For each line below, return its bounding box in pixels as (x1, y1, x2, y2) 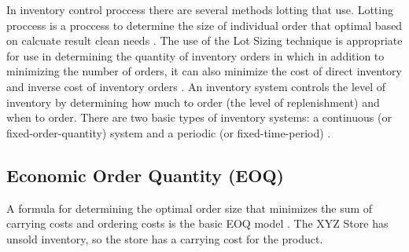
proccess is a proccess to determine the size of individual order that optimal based (6, 16, 403, 33)
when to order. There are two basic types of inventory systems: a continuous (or (6, 109, 392, 126)
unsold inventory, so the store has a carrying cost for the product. (6, 230, 323, 247)
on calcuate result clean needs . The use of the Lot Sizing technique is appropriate (6, 32, 403, 49)
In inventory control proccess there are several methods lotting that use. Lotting (6, 2, 393, 17)
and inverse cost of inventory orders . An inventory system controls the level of (6, 78, 386, 94)
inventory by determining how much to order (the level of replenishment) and (6, 93, 380, 110)
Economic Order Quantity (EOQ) (6, 163, 284, 187)
